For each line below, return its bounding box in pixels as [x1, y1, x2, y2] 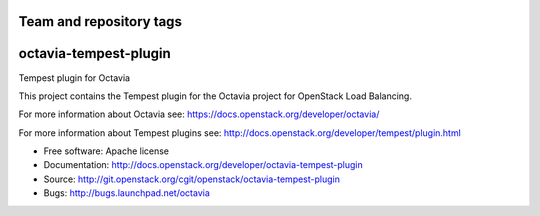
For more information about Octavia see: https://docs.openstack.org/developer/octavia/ [18, 108, 380, 120]
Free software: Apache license [43, 145, 170, 157]
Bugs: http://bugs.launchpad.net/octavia [43, 187, 210, 199]
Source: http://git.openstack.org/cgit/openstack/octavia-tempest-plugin [43, 173, 340, 185]
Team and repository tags [18, 13, 182, 30]
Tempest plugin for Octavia [18, 71, 130, 84]
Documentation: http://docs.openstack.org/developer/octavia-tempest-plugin [43, 159, 364, 171]
